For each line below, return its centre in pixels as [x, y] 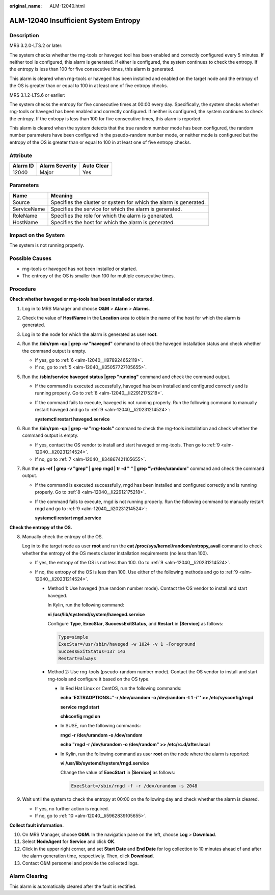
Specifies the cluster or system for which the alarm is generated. [128, 202]
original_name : [26, 6]
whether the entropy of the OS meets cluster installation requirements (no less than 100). [115, 553]
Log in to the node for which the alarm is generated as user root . [90, 334]
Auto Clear [96, 166]
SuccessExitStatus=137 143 [92, 651]
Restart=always [77, 659]
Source [21, 202]
